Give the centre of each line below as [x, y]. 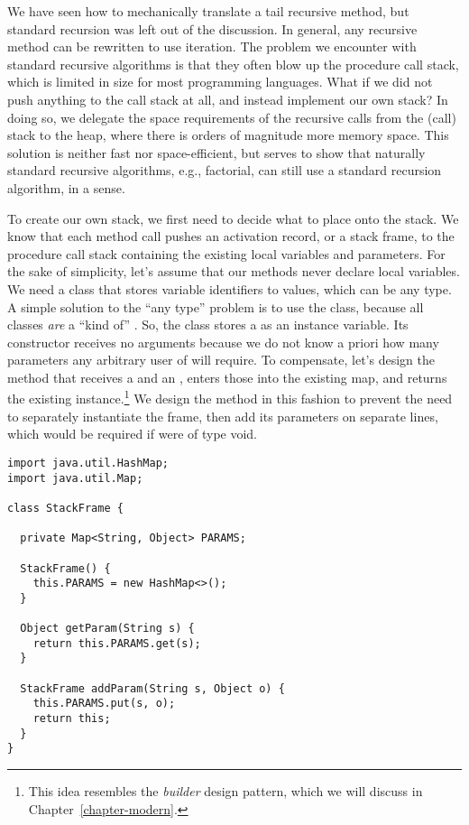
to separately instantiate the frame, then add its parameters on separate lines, [223, 416]
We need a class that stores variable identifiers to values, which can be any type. [230, 288]
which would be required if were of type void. [133, 434]
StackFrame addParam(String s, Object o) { [152, 688]
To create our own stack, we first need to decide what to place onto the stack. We [233, 218]
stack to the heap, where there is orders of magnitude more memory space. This [228, 135]
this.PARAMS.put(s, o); [104, 704]
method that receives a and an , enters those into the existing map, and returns [227, 377]
